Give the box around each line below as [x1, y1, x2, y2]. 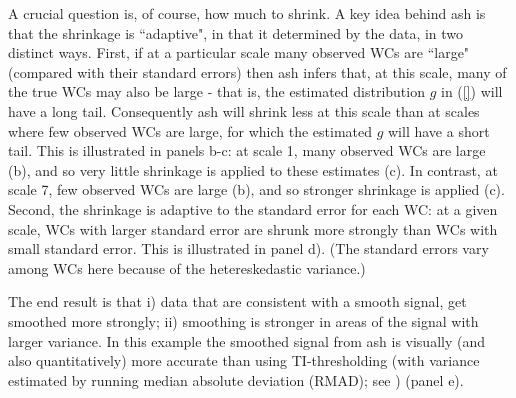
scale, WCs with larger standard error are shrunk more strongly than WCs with [8, 218, 498, 239]
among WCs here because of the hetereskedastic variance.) [8, 257, 366, 278]
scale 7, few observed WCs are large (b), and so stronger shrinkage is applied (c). [8, 179, 505, 200]
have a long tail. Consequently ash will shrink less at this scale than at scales [8, 100, 480, 121]
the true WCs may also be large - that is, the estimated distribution [8, 81, 425, 102]
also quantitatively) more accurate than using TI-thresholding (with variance [8, 350, 480, 371]
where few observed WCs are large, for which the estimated [8, 120, 372, 141]
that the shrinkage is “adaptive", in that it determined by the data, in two [8, 22, 464, 43]
